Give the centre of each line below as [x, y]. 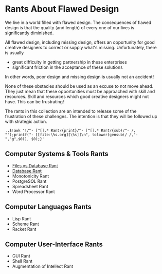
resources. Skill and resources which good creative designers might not [77, 97]
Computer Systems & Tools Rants [57, 154]
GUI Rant [21, 256]
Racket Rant [24, 229]
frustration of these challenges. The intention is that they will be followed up [81, 116]
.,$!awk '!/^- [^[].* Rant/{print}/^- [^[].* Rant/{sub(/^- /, [71, 130]
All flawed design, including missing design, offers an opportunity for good [80, 42]
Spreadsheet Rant [30, 186]
